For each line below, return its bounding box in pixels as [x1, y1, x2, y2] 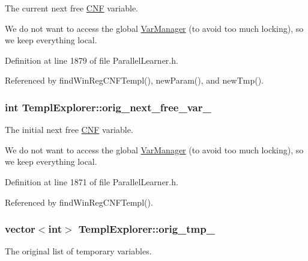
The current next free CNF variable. [5, 2, 139, 14]
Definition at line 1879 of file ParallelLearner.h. [5, 54, 178, 66]
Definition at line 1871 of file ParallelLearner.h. [5, 175, 178, 188]
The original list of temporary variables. [5, 245, 152, 257]
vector [5, 221, 35, 236]
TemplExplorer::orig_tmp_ [78, 221, 215, 236]
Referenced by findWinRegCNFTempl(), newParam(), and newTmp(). [5, 74, 264, 87]
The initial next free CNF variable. [5, 123, 133, 136]
